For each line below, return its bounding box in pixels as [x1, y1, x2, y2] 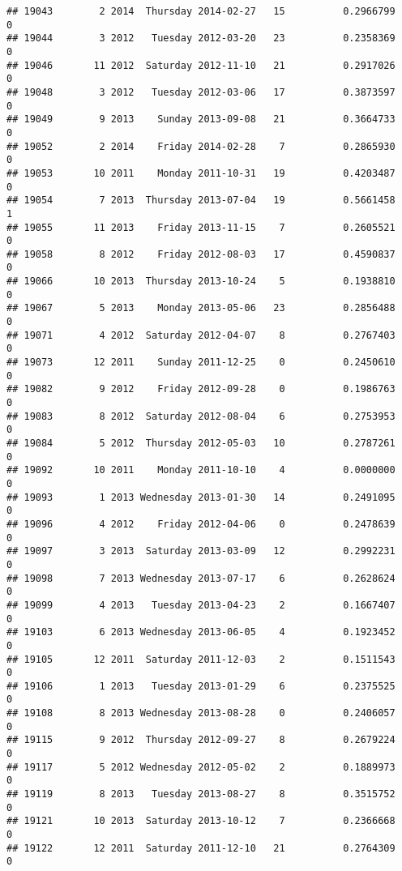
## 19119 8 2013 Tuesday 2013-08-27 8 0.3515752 [6, 788, 396, 801]
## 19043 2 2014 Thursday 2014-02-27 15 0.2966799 [6, 6, 396, 17]
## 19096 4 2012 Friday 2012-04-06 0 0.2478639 [6, 518, 396, 530]
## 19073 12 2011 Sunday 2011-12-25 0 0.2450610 [6, 357, 396, 369]
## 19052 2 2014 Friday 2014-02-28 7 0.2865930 [6, 140, 396, 152]
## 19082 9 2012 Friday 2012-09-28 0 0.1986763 [6, 383, 396, 395]
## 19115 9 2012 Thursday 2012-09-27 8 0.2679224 [6, 734, 396, 746]
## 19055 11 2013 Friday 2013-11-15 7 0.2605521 [6, 221, 396, 233]
